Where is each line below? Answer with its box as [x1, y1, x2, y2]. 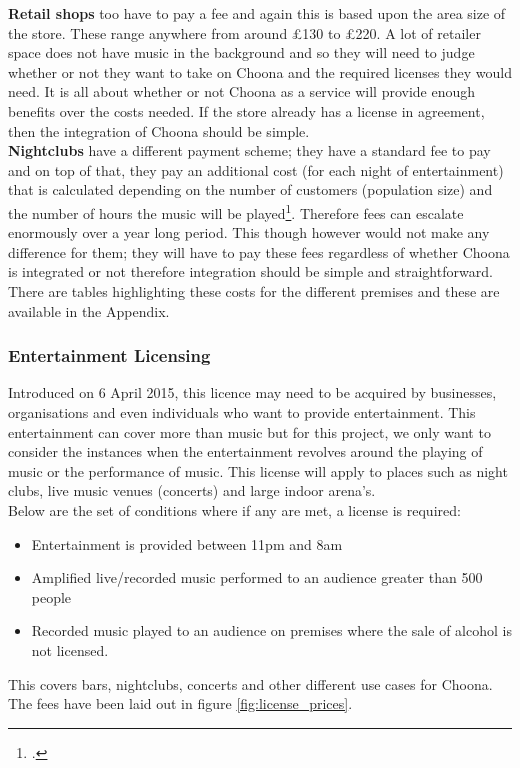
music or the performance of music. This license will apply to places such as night [8, 460, 508, 481]
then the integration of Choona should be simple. [8, 120, 310, 141]
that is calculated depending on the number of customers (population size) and [8, 179, 493, 200]
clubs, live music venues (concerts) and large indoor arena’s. [8, 480, 376, 501]
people [31, 586, 72, 607]
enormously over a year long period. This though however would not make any [8, 222, 490, 243]
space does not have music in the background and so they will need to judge [8, 42, 475, 63]
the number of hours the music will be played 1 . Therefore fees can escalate [8, 199, 464, 223]
